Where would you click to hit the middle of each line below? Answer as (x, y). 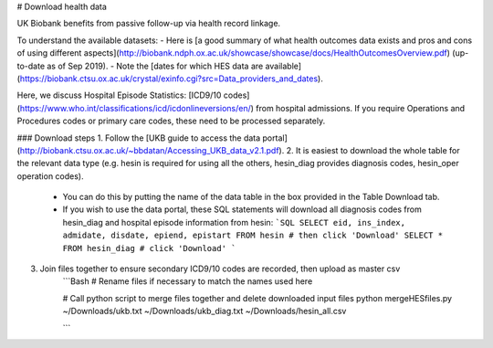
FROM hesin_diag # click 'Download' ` (149, 248)
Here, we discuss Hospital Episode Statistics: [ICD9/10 (119, 95)
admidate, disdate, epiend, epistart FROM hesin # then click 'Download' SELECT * (252, 236)
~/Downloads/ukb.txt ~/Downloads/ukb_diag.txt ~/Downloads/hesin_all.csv (205, 311)
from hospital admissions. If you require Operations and (361, 108)
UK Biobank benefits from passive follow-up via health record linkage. (149, 24)
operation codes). (50, 176)
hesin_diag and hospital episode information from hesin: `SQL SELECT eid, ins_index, (234, 222)
